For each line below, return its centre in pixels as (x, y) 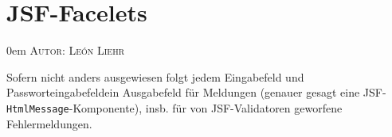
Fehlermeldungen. (49, 123)
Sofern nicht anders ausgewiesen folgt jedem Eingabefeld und (155, 76)
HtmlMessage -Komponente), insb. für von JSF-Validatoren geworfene (174, 107)
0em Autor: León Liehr (65, 50)
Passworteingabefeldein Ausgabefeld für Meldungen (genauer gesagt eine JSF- (196, 92)
